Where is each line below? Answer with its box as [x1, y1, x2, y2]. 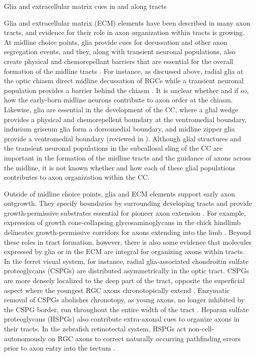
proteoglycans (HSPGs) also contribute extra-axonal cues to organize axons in [4, 314, 240, 324]
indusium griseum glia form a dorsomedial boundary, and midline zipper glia [4, 124, 235, 134]
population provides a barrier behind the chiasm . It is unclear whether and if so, [4, 85, 249, 95]
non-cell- [188, 324, 214, 333]
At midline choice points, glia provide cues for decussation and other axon [4, 36, 227, 47]
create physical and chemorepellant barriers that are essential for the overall [4, 56, 233, 66]
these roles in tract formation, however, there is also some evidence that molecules [4, 236, 252, 247]
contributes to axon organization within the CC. [4, 172, 150, 182]
